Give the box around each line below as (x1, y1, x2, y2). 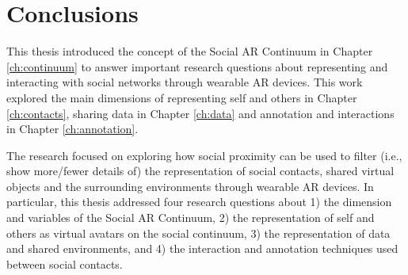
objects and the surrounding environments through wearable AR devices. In (6, 178, 374, 194)
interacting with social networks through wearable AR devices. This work (6, 74, 363, 90)
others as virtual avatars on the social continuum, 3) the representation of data (6, 224, 391, 241)
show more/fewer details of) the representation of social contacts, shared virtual (6, 162, 395, 179)
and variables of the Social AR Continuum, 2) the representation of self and (6, 209, 375, 226)
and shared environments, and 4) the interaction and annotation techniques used (6, 240, 398, 257)
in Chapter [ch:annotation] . (6, 120, 139, 137)
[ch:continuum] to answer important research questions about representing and (6, 58, 388, 74)
